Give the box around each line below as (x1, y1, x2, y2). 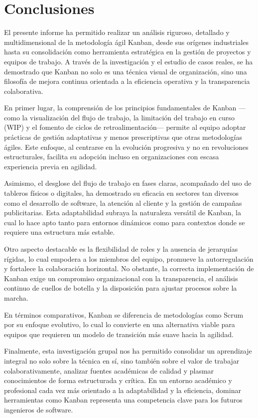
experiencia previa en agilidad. (4, 161, 97, 171)
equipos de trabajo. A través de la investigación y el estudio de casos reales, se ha (4, 56, 253, 66)
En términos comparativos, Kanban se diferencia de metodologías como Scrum (4, 309, 244, 320)
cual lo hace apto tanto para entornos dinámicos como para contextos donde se (4, 217, 245, 227)
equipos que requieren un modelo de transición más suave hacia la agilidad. (4, 329, 234, 339)
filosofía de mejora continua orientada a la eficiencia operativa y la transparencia (4, 76, 250, 86)
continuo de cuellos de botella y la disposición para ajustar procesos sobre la (4, 283, 237, 293)
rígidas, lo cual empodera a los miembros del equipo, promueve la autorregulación (4, 253, 254, 264)
